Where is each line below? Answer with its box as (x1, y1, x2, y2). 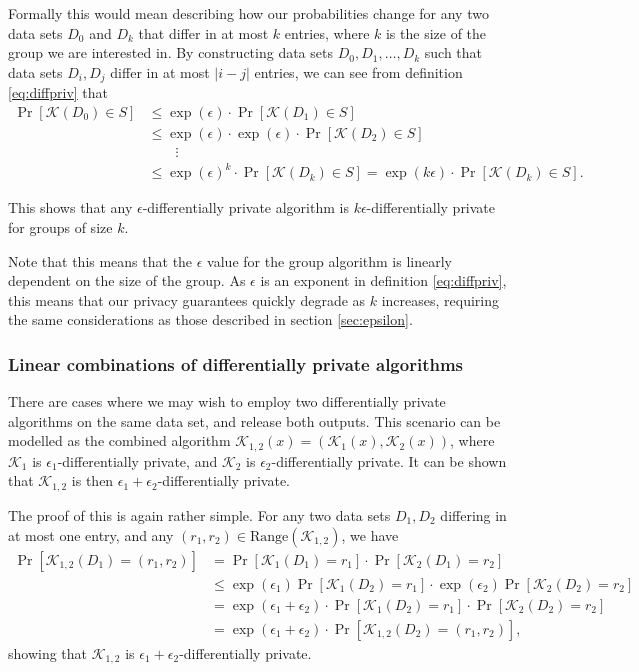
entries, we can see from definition (254, 61, 463, 82)
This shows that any (8, 197, 133, 218)
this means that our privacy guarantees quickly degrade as (8, 289, 366, 310)
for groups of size (8, 217, 113, 238)
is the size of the (385, 22, 487, 43)
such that (424, 42, 483, 63)
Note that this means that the (8, 250, 193, 271)
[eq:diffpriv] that (8, 82, 109, 103)
